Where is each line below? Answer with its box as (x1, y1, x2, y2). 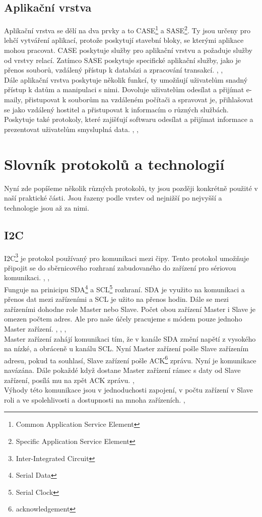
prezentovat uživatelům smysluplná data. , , (4, 123, 139, 134)
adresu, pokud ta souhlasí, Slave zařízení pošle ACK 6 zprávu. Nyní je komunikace (4, 353, 256, 365)
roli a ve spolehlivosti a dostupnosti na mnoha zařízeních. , (4, 394, 185, 405)
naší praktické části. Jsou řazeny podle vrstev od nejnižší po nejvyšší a (4, 192, 222, 203)
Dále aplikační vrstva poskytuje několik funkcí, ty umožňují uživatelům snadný (4, 74, 248, 85)
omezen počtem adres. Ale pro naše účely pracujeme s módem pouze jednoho (4, 313, 242, 324)
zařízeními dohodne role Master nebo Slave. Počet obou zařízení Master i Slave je (4, 303, 256, 314)
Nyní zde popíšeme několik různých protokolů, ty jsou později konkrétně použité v (4, 182, 258, 193)
